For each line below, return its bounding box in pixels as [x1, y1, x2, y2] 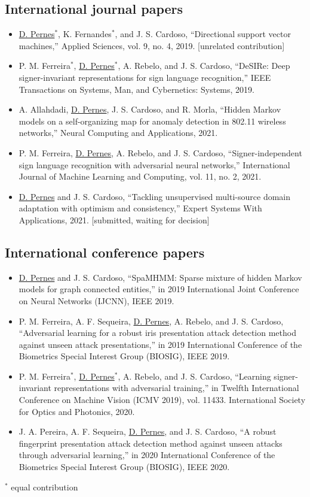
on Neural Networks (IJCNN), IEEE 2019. [19, 294, 174, 307]
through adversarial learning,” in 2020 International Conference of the [19, 448, 275, 461]
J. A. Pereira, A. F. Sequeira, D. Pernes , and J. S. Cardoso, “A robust [19, 425, 277, 438]
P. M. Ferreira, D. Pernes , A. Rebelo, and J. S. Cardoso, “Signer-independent [19, 146, 302, 159]
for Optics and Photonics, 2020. [19, 405, 135, 417]
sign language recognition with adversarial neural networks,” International [19, 158, 290, 171]
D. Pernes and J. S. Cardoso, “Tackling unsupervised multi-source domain [19, 190, 291, 202]
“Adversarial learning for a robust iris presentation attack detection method [19, 326, 296, 339]
